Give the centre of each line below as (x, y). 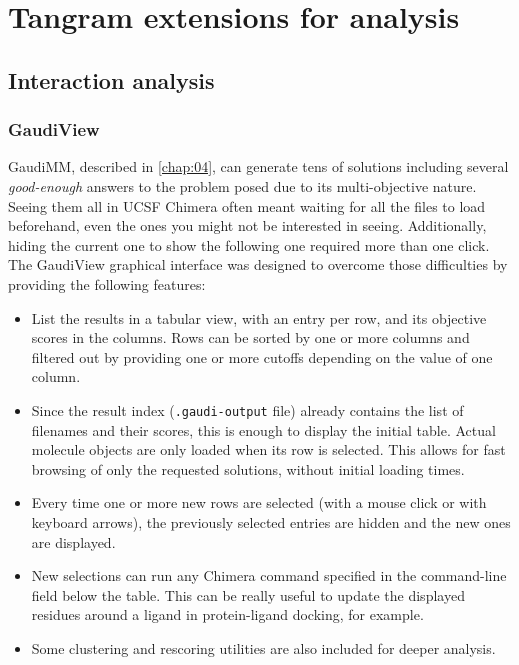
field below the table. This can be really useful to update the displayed (248, 594)
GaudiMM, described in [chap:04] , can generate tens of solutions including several (258, 166)
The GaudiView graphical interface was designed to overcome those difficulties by (258, 264)
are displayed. (73, 541)
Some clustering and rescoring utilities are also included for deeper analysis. (263, 647)
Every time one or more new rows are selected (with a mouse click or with (259, 502)
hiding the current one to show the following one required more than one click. (249, 244)
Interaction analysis (111, 79)
